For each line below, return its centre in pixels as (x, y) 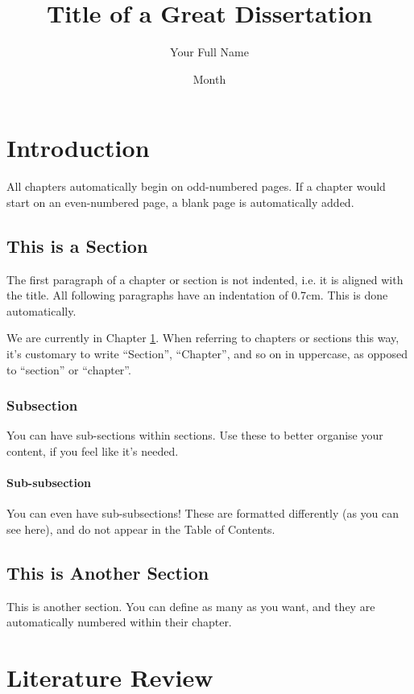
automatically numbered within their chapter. (119, 622)
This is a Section (77, 245)
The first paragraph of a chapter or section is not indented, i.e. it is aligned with (205, 279)
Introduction (78, 148)
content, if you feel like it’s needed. (93, 451)
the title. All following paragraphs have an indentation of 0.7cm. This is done (197, 295)
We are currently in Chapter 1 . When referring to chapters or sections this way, (203, 338)
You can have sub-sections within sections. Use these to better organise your (195, 435)
